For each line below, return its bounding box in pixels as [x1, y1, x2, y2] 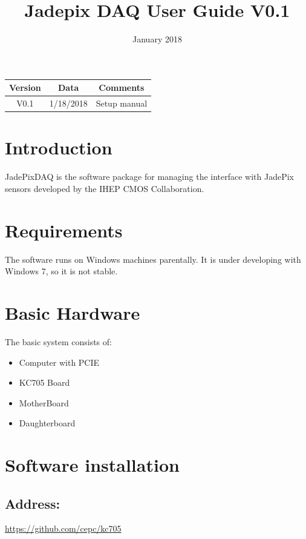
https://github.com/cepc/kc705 [5, 522, 122, 535]
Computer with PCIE [19, 355, 100, 368]
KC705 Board [19, 376, 70, 389]
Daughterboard [19, 417, 76, 429]
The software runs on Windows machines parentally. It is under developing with [5, 253, 301, 265]
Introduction [5, 135, 112, 160]
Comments [99, 81, 145, 94]
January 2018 [132, 33, 182, 45]
